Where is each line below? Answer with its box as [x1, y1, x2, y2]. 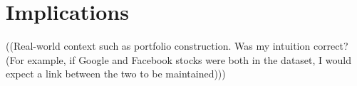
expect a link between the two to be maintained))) [6, 66, 226, 81]
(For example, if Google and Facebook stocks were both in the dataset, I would [6, 52, 351, 67]
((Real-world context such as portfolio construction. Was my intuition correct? [6, 38, 348, 53]
